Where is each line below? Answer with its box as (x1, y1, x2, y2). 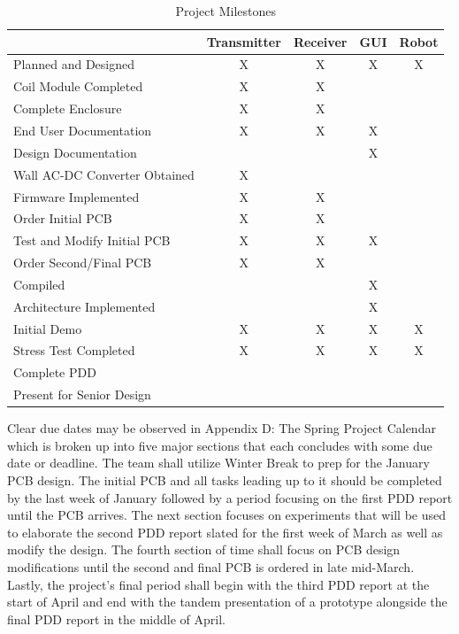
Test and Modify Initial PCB (13, 231, 171, 250)
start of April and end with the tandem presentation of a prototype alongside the (7, 592, 448, 611)
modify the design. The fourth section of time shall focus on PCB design (7, 540, 401, 559)
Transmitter (206, 32, 281, 50)
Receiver (293, 32, 348, 50)
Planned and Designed (13, 55, 134, 73)
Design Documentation (13, 143, 137, 161)
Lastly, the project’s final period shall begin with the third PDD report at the (7, 575, 430, 593)
